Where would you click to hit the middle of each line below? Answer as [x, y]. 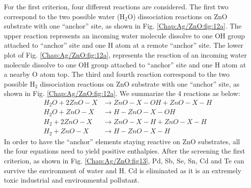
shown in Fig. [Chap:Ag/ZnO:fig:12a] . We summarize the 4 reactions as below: [122, 93]
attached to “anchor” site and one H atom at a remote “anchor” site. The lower [124, 45]
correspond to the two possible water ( [62, 16]
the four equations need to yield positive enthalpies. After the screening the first [125, 151]
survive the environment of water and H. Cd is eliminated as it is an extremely [123, 170]
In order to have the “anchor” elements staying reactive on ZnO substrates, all [122, 141]
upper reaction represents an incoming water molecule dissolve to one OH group [125, 35]
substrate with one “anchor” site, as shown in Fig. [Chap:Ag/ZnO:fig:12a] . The [123, 26]
